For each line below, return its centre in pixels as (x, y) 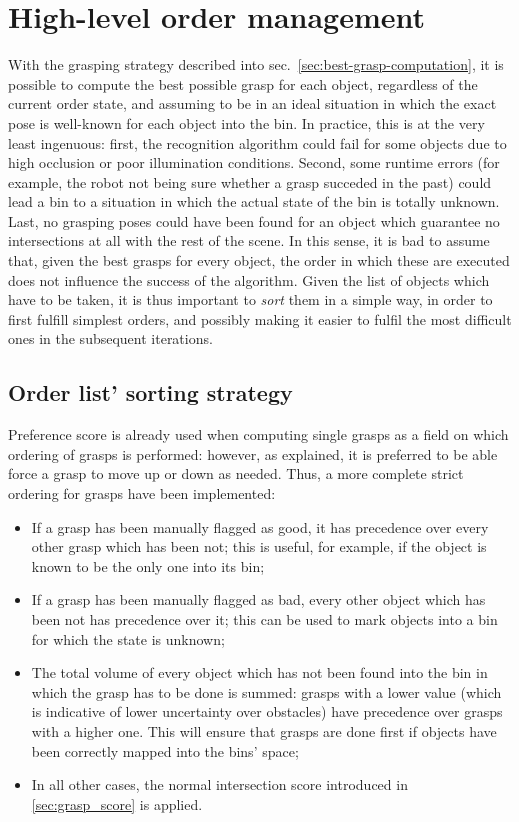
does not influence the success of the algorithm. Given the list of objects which (249, 279)
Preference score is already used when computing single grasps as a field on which (258, 434)
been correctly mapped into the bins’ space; (165, 750)
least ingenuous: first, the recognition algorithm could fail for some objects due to (257, 142)
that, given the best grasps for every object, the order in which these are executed (259, 260)
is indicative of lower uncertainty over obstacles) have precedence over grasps (267, 711)
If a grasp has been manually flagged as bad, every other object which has (258, 599)
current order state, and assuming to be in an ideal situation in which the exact (252, 103)
